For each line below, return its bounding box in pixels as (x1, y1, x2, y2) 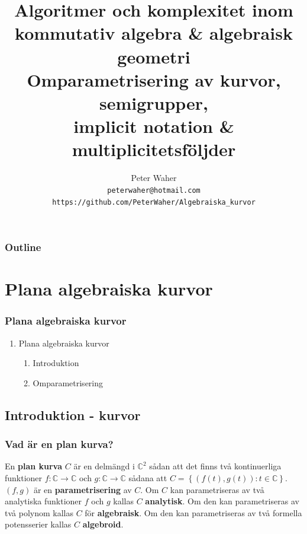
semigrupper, (99, 90, 209, 115)
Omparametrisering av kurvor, (27, 67, 281, 91)
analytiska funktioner (5, 495, 82, 507)
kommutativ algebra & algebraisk (15, 21, 293, 45)
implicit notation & (73, 114, 234, 138)
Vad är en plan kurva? (5, 437, 114, 452)
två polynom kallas (5, 506, 73, 519)
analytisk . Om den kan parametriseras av (145, 495, 299, 507)
